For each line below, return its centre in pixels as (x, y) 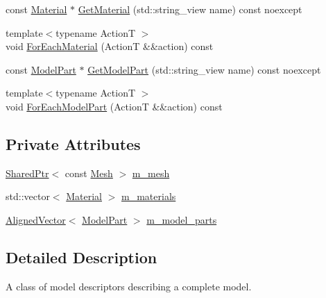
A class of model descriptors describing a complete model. (129, 286)
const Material (36, 9)
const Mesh (89, 173)
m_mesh (151, 173)
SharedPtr (27, 173)
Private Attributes (73, 143)
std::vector (28, 196)
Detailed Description (81, 257)
